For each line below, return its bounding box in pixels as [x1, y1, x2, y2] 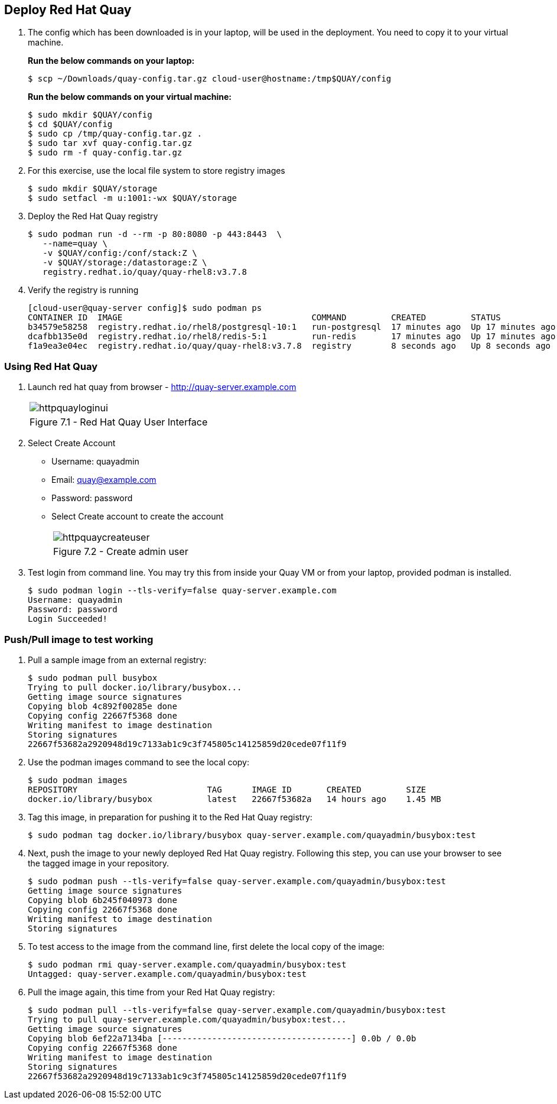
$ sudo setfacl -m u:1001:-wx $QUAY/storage [28, 193, 237, 203]
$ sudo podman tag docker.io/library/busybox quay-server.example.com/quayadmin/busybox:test [28, 830, 476, 840]
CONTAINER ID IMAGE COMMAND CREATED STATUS [28, 313, 501, 323]
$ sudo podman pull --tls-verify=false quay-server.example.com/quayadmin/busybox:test [28, 1005, 447, 1015]
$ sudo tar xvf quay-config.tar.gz [28, 138, 193, 148]
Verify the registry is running [28, 285, 139, 296]
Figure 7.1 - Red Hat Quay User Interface [30, 416, 208, 428]
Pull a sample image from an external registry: [28, 654, 207, 665]
